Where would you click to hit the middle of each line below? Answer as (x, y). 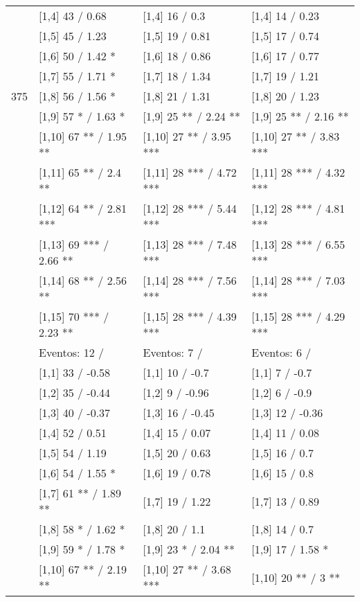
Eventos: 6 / (281, 352)
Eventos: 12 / (72, 352)
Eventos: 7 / (173, 352)
